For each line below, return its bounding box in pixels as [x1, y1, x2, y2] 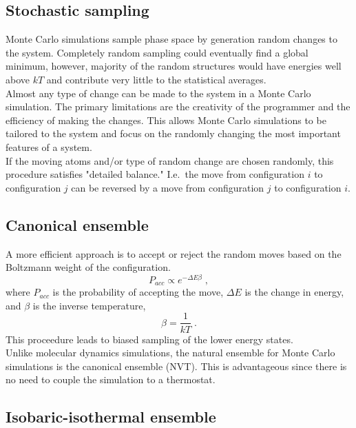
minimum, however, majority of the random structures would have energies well [6, 59, 342, 73]
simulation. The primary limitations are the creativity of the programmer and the [6, 99, 350, 114]
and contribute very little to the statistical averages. [46, 72, 266, 86]
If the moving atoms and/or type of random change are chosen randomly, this [6, 153, 334, 167]
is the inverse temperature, [32, 298, 146, 312]
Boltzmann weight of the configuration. [6, 260, 171, 274]
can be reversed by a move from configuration [71, 180, 264, 194]
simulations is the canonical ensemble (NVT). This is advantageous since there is [6, 358, 347, 373]
